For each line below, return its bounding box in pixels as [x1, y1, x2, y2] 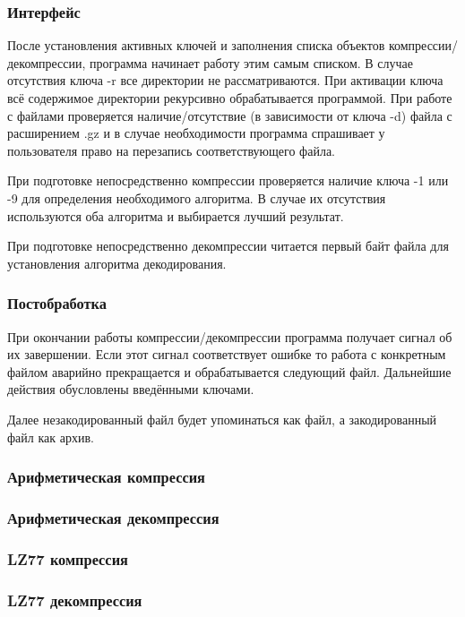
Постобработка [7, 292, 107, 314]
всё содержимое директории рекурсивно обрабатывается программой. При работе [7, 89, 452, 107]
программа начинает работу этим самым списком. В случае [90, 53, 413, 72]
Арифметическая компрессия [7, 466, 205, 488]
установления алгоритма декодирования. [7, 253, 227, 272]
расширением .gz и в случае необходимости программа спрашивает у [7, 124, 385, 142]
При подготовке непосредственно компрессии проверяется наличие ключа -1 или [7, 171, 449, 190]
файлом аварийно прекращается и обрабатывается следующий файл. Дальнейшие [7, 362, 452, 381]
